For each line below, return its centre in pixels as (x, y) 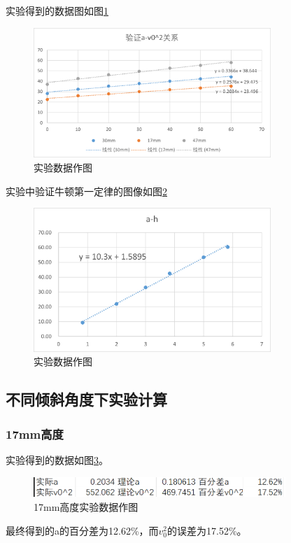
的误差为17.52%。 (207, 530)
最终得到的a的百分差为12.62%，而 (82, 530)
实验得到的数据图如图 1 (57, 10)
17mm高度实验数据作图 (86, 507)
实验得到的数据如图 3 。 (57, 459)
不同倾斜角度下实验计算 (86, 399)
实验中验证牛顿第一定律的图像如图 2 (86, 191)
